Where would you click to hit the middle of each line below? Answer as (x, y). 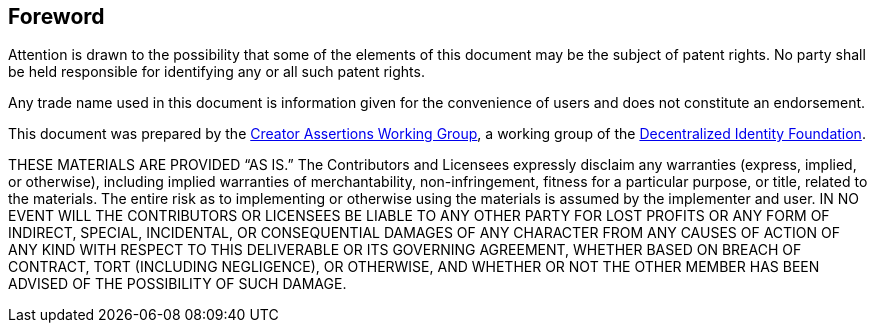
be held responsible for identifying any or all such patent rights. (216, 72)
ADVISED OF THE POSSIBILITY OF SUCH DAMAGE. (177, 284)
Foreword (56, 16)
